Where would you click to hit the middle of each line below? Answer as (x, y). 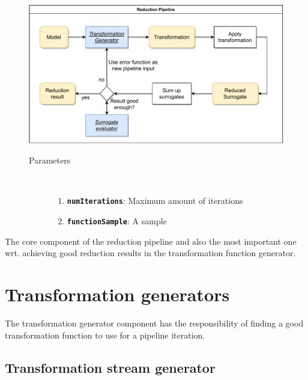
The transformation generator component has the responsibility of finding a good (154, 323)
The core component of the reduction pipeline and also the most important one (151, 241)
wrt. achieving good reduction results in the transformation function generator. (150, 253)
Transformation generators (117, 294)
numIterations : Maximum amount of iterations (155, 201)
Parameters (50, 160)
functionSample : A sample (117, 221)
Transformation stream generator (110, 367)
